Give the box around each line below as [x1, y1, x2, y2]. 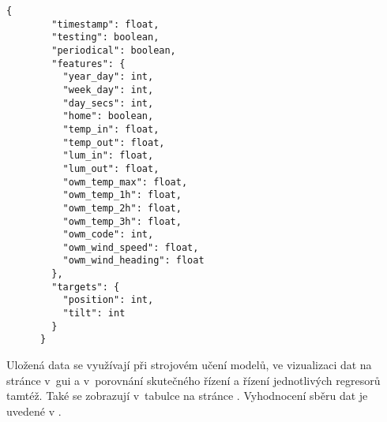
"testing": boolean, [51, 32, 160, 43]
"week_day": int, [62, 84, 154, 95]
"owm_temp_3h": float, [62, 215, 182, 227]
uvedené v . [6, 402, 62, 419]
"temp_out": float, [62, 136, 165, 148]
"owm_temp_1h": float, [62, 189, 182, 201]
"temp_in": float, [62, 123, 160, 135]
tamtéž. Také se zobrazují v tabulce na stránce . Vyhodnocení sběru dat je [6, 387, 368, 404]
